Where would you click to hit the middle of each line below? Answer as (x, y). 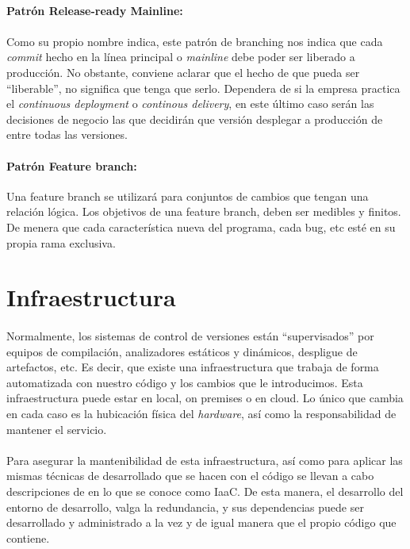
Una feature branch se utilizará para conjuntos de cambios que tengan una (188, 196)
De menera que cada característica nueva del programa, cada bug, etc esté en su (201, 227)
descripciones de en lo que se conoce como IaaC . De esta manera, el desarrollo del (205, 491)
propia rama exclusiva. (61, 242)
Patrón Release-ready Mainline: (95, 10)
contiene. (28, 537)
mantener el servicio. (57, 429)
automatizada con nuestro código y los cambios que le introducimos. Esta (185, 382)
